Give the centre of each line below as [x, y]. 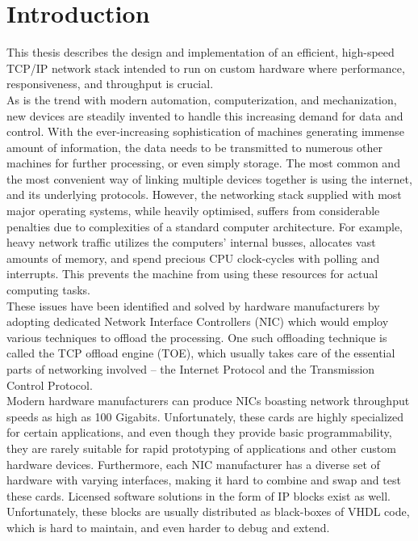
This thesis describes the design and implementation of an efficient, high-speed [201, 52]
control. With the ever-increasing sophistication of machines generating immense [205, 131]
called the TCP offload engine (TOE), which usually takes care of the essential [201, 353]
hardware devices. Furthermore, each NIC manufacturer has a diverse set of [193, 464]
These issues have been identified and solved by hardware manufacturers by [193, 305]
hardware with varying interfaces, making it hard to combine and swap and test [204, 480]
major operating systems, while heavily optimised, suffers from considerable [193, 211]
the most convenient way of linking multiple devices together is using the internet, [209, 178]
